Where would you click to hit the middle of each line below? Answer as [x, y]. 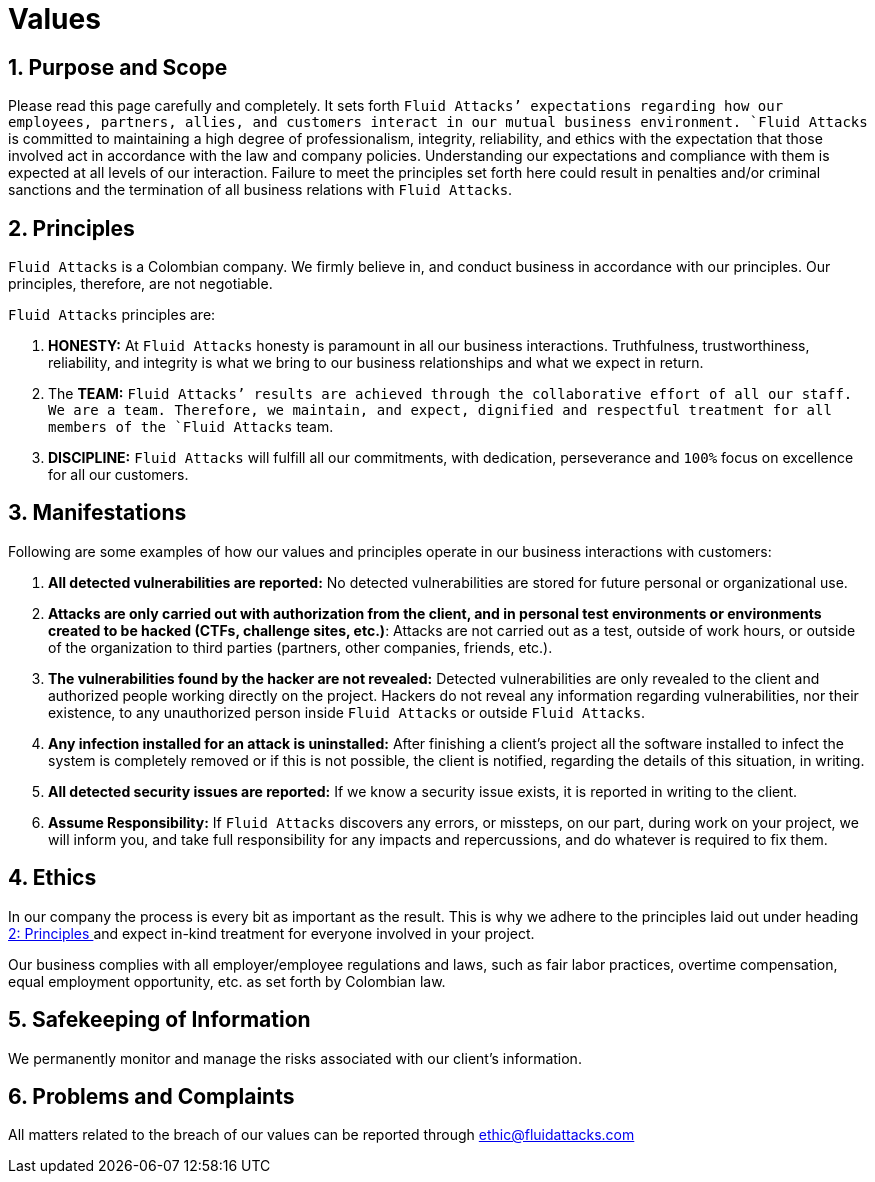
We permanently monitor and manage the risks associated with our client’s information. [295, 1058]
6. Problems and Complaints [151, 1096]
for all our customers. [118, 475]
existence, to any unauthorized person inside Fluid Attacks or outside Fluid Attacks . [347, 712]
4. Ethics [52, 878]
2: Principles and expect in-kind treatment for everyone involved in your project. [271, 933]
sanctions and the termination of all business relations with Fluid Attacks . [260, 190]
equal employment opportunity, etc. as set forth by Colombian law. [227, 981]
